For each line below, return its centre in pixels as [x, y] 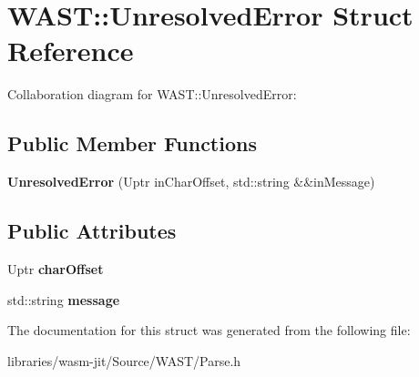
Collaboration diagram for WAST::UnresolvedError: [152, 94]
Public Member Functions [132, 143]
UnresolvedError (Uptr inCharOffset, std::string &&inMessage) [191, 182]
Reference [71, 51]
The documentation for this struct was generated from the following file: [209, 330]
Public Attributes [92, 231]
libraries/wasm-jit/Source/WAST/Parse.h [124, 360]
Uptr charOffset [56, 268]
